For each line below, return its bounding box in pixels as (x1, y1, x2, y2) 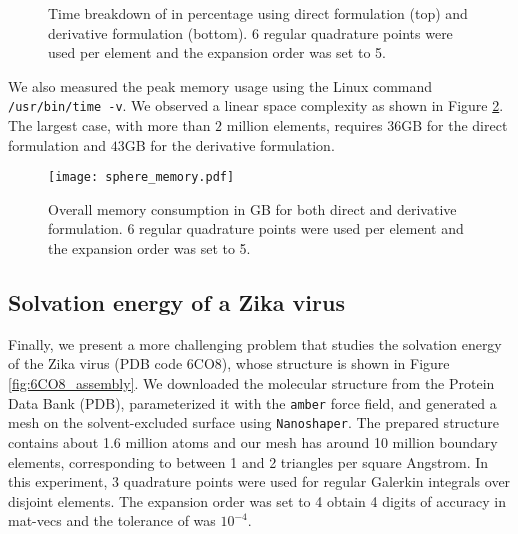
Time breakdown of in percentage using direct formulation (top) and (48, 3, 468, 23)
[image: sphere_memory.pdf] (48, 170, 235, 185)
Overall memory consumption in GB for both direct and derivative (48, 198, 457, 219)
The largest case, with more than (8, 115, 211, 136)
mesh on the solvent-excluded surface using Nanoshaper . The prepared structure (8, 412, 500, 433)
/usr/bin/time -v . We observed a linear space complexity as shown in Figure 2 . (8, 95, 504, 116)
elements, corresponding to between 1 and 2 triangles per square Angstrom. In (8, 451, 489, 472)
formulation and (8, 134, 107, 155)
